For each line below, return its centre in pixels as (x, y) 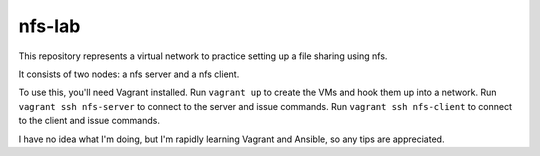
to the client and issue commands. (89, 121)
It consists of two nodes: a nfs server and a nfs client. (129, 74)
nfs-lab (49, 26)
